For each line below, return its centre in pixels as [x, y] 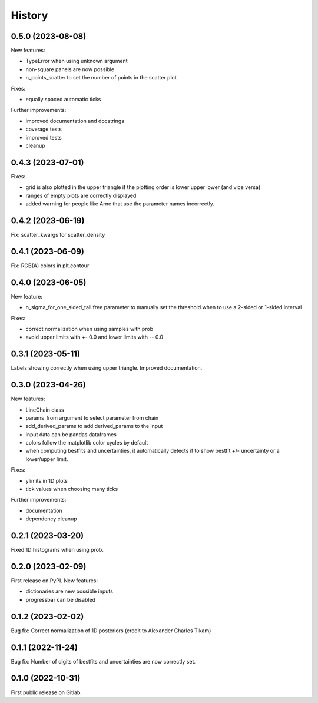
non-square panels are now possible [70, 69]
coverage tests [44, 129]
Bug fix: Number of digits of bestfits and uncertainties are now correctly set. [103, 661]
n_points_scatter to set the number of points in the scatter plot [101, 78]
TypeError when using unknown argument [77, 61]
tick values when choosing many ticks [72, 489]
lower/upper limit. [47, 459]
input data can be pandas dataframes [71, 434]
